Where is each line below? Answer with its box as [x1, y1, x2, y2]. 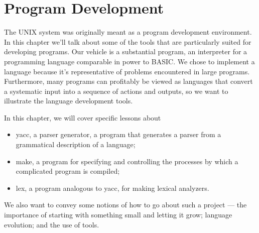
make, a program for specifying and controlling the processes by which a [16, 156, 238, 166]
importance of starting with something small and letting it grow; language [4, 209, 232, 220]
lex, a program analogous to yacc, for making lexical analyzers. [16, 182, 209, 193]
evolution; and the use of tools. [4, 219, 99, 229]
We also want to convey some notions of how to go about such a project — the [4, 199, 247, 210]
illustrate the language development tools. [4, 95, 133, 106]
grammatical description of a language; [16, 139, 136, 150]
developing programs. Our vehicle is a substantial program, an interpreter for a [4, 46, 247, 57]
